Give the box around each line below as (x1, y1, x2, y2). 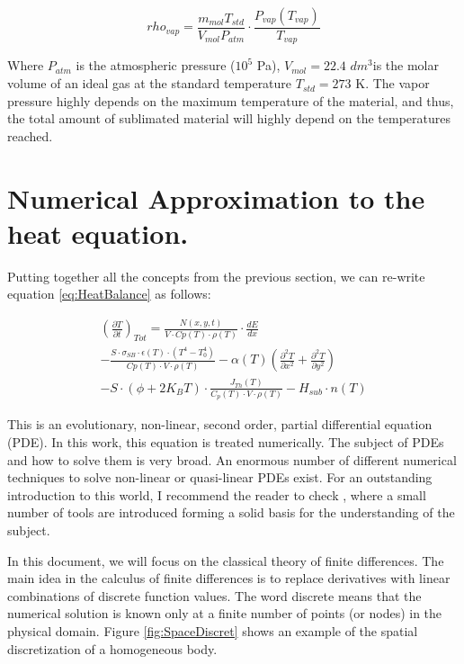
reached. (7, 126, 53, 145)
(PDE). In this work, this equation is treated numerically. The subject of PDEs (7, 433, 444, 452)
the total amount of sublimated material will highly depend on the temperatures (7, 109, 451, 128)
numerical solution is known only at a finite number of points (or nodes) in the (7, 604, 442, 623)
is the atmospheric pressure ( (76, 56, 236, 75)
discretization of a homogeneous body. (7, 639, 218, 658)
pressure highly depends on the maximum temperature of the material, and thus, (7, 91, 454, 110)
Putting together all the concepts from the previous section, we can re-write (7, 266, 425, 285)
